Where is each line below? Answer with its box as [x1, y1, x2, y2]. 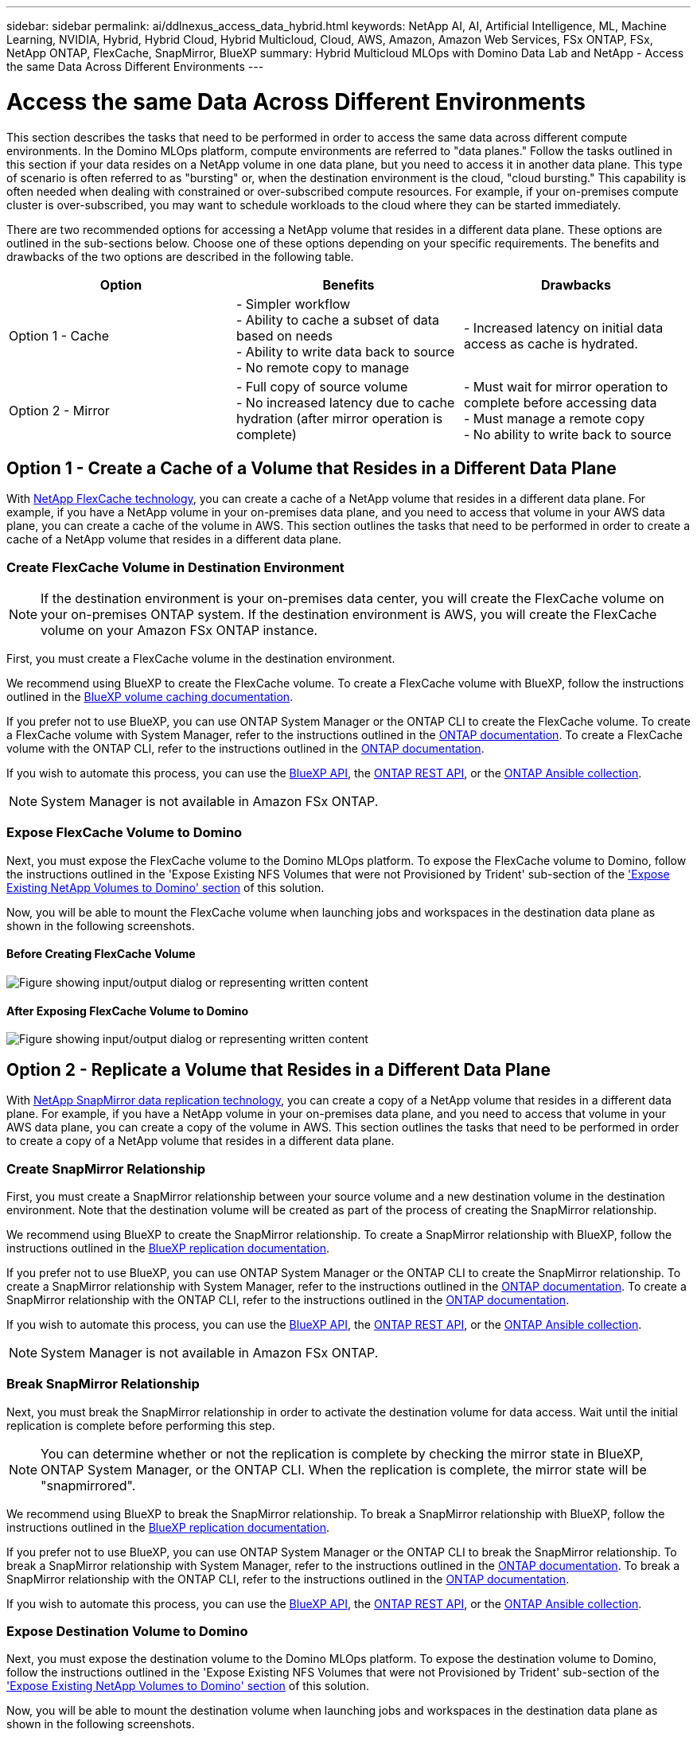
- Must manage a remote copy [463, 410, 645, 426]
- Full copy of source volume [236, 378, 408, 395]
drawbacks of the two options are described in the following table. [6, 249, 354, 263]
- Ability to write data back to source [236, 343, 455, 360]
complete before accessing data [463, 394, 657, 411]
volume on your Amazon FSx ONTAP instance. [41, 622, 318, 639]
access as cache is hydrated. [463, 335, 638, 352]
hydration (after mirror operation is [236, 410, 443, 426]
